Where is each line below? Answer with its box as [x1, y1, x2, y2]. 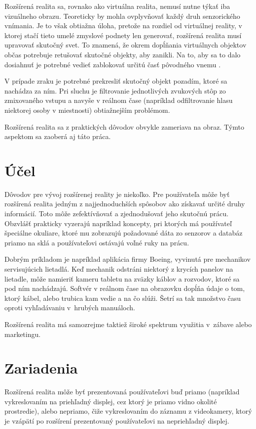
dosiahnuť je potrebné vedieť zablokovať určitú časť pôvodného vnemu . [4, 59, 221, 69]
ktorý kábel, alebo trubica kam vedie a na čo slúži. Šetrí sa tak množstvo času [4, 292, 241, 303]
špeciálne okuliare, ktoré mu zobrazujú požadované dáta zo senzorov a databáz [4, 228, 243, 238]
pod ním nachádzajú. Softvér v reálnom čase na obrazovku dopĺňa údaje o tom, [4, 283, 245, 293]
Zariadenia [4, 358, 78, 378]
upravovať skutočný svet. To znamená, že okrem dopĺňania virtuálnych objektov [4, 40, 247, 50]
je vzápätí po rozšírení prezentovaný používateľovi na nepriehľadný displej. [4, 416, 229, 426]
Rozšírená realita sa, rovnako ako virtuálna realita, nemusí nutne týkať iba [4, 1, 230, 11]
